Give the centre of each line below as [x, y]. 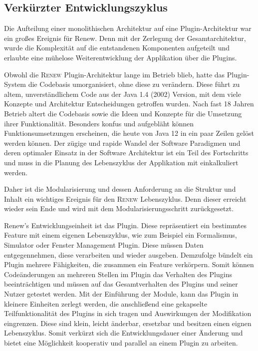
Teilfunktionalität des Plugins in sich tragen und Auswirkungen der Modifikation [128, 313]
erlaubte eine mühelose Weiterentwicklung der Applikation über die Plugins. [121, 57]
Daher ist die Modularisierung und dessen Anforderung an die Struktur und [120, 189]
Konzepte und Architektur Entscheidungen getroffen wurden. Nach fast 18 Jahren [129, 104]
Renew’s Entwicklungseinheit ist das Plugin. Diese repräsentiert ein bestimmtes [126, 225]
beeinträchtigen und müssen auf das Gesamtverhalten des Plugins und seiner [121, 284]
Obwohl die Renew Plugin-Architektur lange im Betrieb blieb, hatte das [115, 74]
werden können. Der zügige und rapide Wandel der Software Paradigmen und [122, 143]
